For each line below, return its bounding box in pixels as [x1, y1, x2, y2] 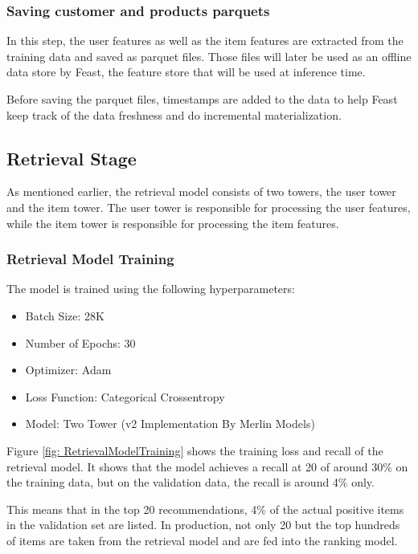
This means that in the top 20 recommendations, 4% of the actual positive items [6, 500, 404, 517]
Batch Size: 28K [25, 307, 104, 324]
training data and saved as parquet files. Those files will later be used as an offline [6, 47, 412, 64]
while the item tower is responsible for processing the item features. [6, 214, 339, 231]
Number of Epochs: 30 [25, 334, 136, 351]
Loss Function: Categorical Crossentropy [25, 388, 225, 405]
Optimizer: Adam [25, 361, 112, 378]
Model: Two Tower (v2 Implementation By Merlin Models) [25, 415, 315, 432]
